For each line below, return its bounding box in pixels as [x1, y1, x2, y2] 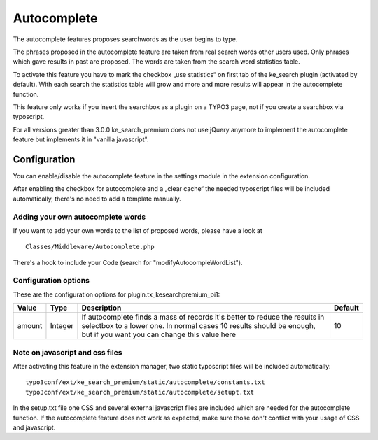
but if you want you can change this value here [81, 329, 237, 339]
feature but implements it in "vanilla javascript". [13, 135, 149, 143]
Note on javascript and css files [13, 347, 122, 357]
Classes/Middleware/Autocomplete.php [25, 243, 155, 251]
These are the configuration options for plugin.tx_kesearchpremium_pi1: [13, 290, 220, 299]
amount [17, 321, 43, 331]
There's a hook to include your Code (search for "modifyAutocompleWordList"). [13, 258, 243, 267]
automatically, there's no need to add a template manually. [13, 194, 181, 203]
